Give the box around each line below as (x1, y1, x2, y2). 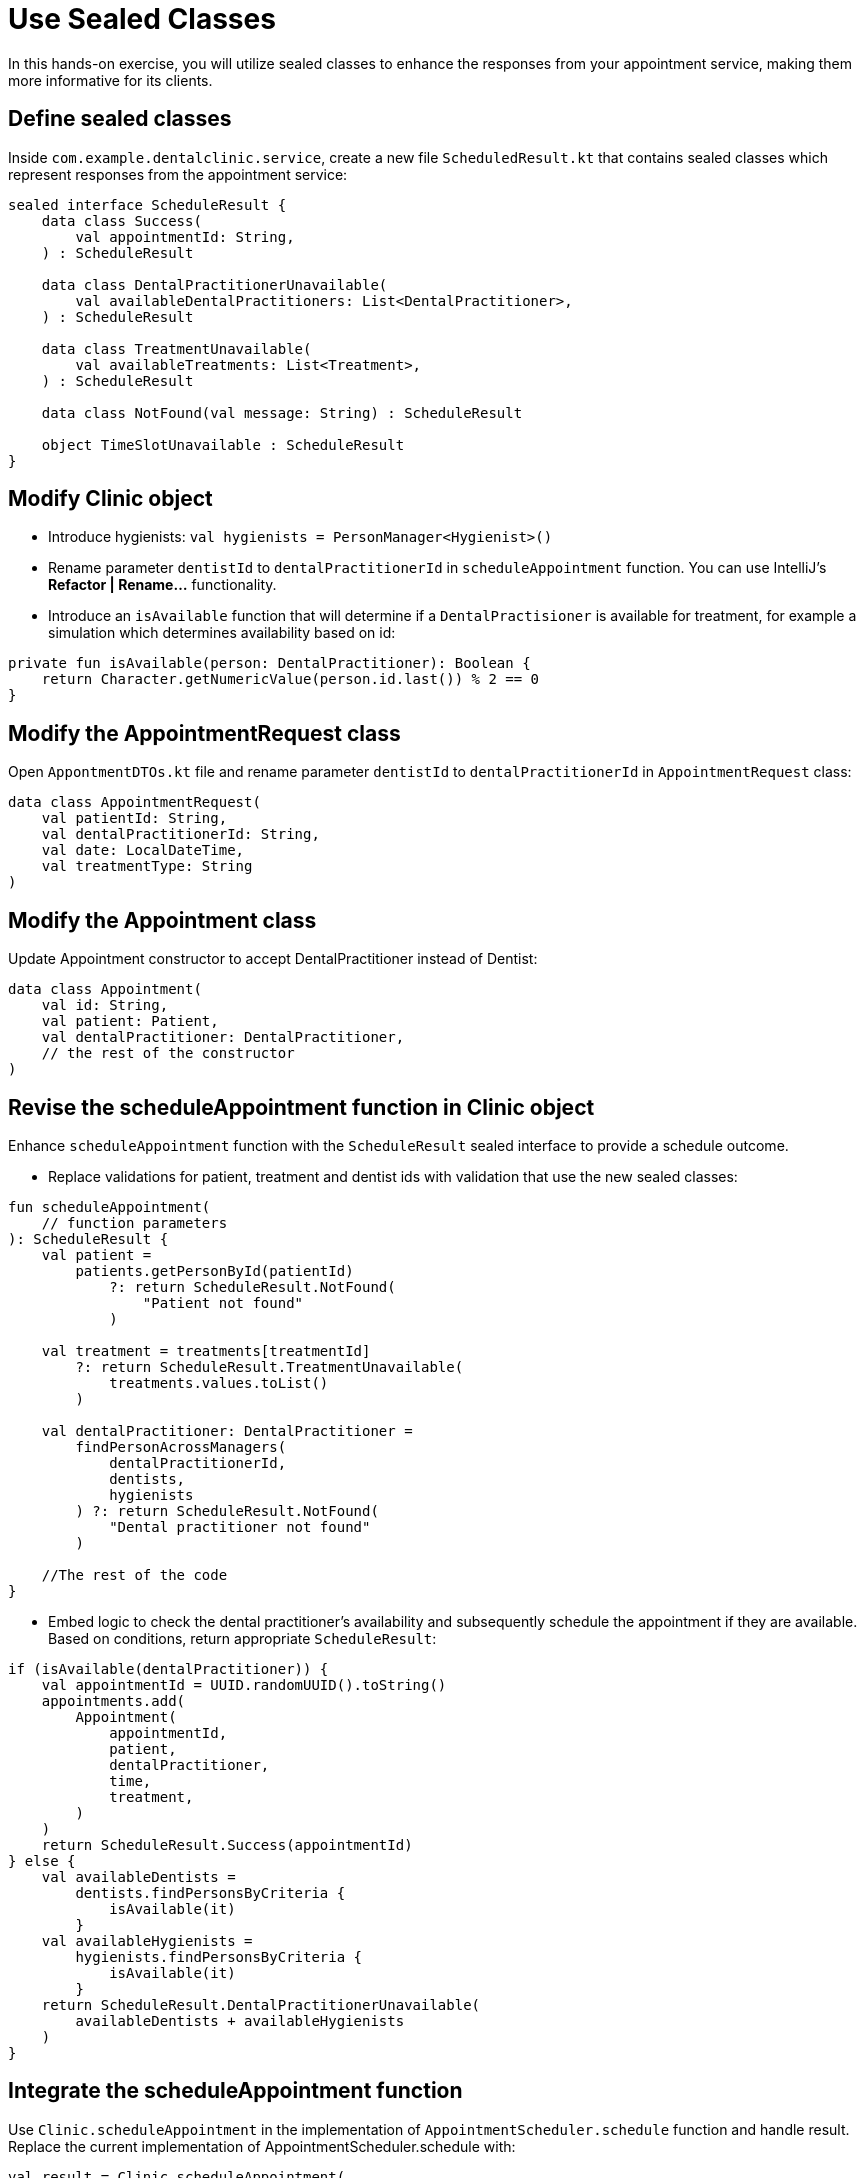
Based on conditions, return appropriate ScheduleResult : (48, 1629, 437, 1647)
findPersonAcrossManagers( (75, 1438, 287, 1455)
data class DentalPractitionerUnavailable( (41, 276, 388, 293)
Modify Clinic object (8, 486, 213, 512)
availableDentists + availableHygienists (75, 2012, 405, 2029)
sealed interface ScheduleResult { (8, 196, 287, 213)
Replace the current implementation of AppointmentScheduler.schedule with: (8, 2137, 516, 2155)
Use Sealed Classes (8, 2, 276, 36)
